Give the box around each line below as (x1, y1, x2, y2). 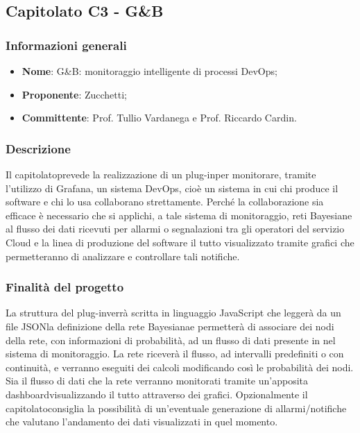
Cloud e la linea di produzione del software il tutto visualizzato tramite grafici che (6, 235, 354, 249)
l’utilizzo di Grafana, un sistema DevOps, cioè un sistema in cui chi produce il (6, 180, 338, 195)
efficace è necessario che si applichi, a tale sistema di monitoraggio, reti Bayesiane (6, 207, 352, 222)
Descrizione (6, 139, 71, 157)
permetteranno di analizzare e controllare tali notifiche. (6, 248, 240, 263)
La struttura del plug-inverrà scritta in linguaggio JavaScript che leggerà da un (6, 305, 341, 320)
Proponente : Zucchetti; (22, 87, 127, 101)
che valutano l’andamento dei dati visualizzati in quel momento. (6, 414, 278, 429)
